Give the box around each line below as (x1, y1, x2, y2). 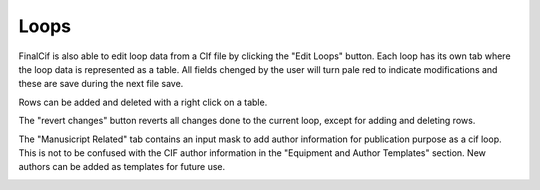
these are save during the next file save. (18, 78, 184, 90)
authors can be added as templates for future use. (18, 161, 226, 173)
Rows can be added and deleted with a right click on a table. (18, 96, 268, 108)
